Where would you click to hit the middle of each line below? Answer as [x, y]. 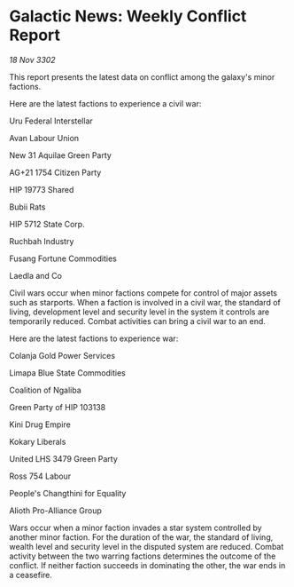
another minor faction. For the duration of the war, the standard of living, [141, 537]
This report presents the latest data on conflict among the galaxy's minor [142, 76]
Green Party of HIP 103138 [58, 407]
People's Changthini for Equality [68, 493]
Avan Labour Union [44, 138]
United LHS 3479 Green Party [63, 458]
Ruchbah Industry [42, 241]
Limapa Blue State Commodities [67, 373]
